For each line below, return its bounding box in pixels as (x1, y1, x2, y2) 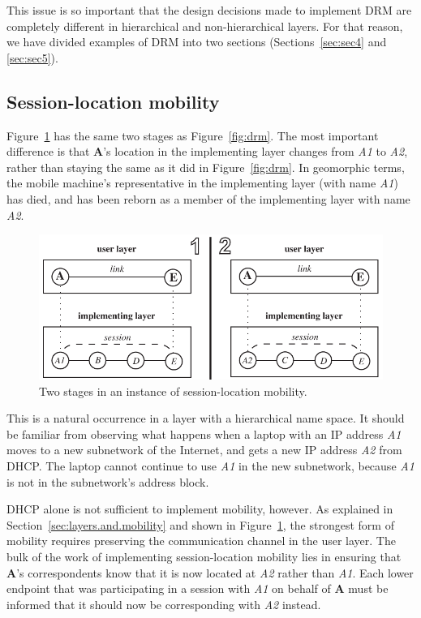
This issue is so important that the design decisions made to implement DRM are (6, 2, 412, 18)
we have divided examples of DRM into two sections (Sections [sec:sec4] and (6, 33, 387, 50)
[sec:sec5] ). (6, 49, 58, 66)
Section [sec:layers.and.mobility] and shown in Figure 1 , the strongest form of (6, 516, 394, 533)
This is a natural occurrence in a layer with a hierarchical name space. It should (6, 410, 405, 427)
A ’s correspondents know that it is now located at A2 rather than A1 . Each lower (6, 564, 414, 581)
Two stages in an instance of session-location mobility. (39, 382, 307, 399)
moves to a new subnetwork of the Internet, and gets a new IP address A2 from (6, 441, 402, 458)
